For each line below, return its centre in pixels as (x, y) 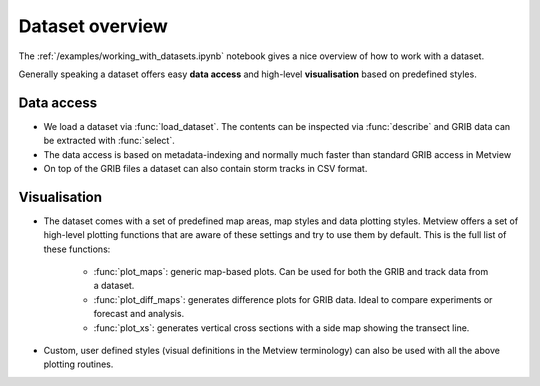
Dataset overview (93, 26)
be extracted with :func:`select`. (109, 141)
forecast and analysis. (139, 314)
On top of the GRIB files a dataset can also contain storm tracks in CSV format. (205, 169)
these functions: (77, 249)
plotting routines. (78, 364)
